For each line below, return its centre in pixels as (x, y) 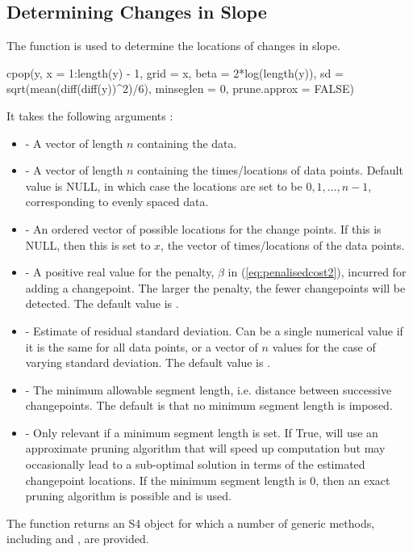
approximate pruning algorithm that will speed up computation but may (205, 448)
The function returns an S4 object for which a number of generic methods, (191, 523)
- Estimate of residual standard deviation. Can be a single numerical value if (214, 330)
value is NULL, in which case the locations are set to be (164, 185)
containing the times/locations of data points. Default (270, 170)
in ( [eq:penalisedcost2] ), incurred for (317, 272)
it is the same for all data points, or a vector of (142, 346)
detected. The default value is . (102, 303)
